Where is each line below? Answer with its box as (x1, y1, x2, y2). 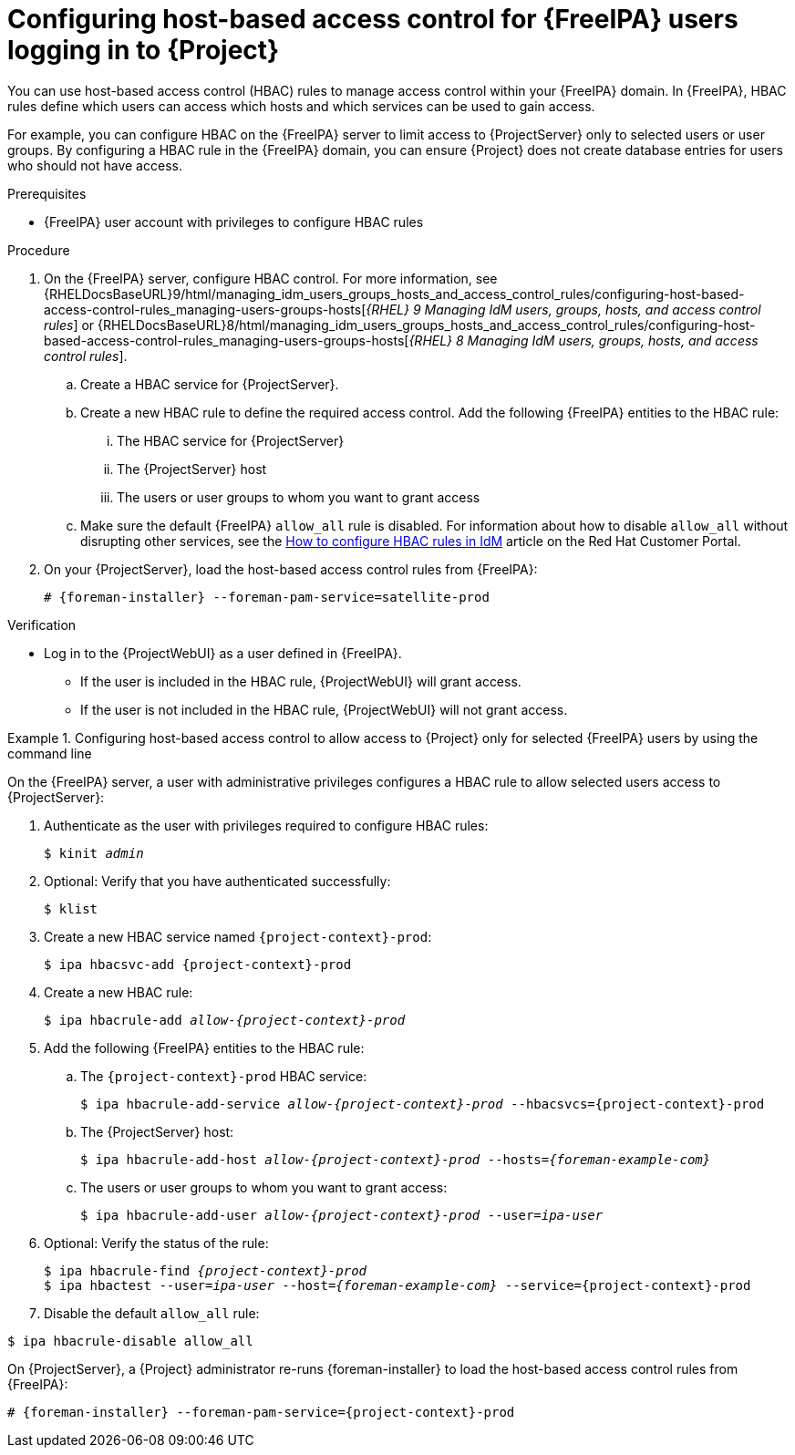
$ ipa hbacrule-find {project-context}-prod (44, 1263, 367, 1278)
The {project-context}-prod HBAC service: (80, 1068, 367, 1084)
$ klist (44, 901, 98, 916)
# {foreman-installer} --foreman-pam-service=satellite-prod (44, 589, 490, 604)
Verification (7, 616, 77, 633)
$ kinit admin (44, 845, 144, 861)
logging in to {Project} (7, 35, 280, 66)
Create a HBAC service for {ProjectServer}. (80, 376, 339, 392)
